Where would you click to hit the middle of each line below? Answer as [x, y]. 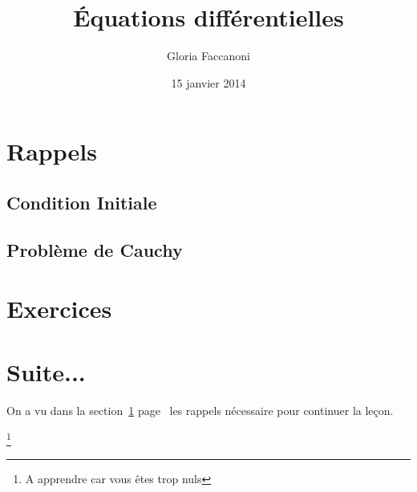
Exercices [59, 309]
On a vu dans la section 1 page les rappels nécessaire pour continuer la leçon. [200, 410]
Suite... [46, 371]
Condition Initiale [82, 202]
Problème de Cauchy [95, 249]
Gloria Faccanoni [208, 56]
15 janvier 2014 [208, 82]
